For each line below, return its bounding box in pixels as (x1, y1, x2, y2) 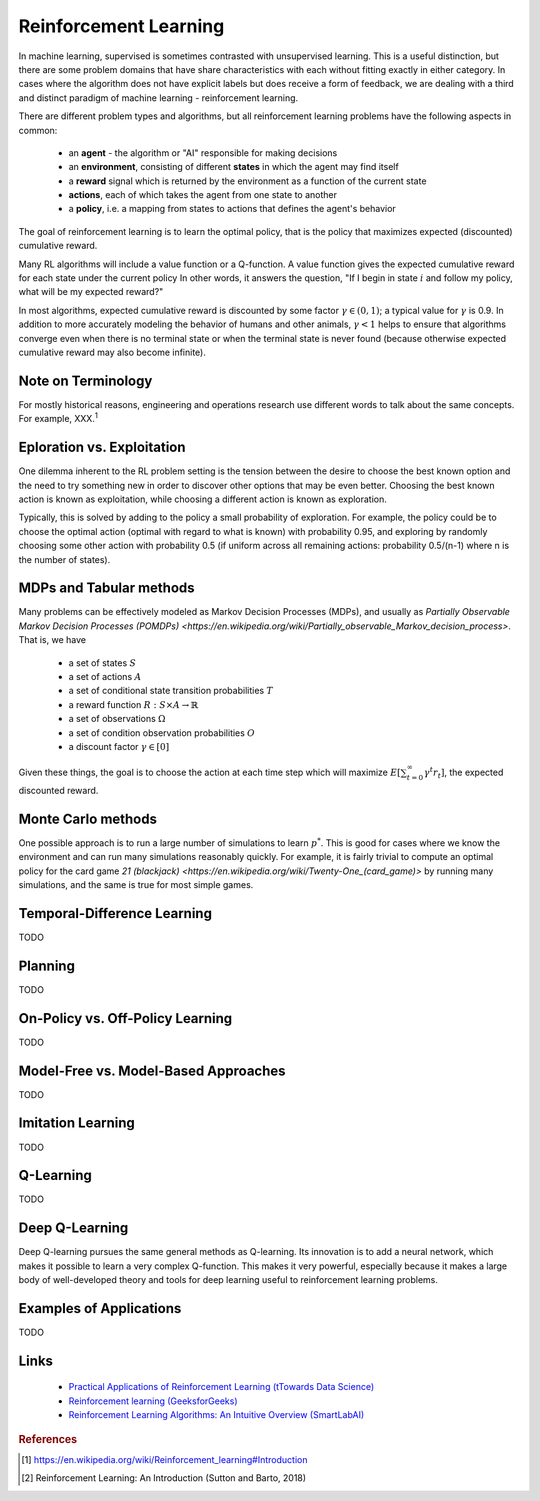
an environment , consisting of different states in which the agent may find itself (68, 161, 399, 173)
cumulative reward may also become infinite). (18, 346, 207, 358)
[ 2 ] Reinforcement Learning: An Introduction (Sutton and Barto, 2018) (21, 1472, 307, 1484)
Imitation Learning (18, 1115, 135, 1132)
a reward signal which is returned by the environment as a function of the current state (68, 175, 427, 187)
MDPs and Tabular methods (18, 580, 195, 597)
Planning (18, 957, 75, 974)
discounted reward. (18, 784, 99, 796)
